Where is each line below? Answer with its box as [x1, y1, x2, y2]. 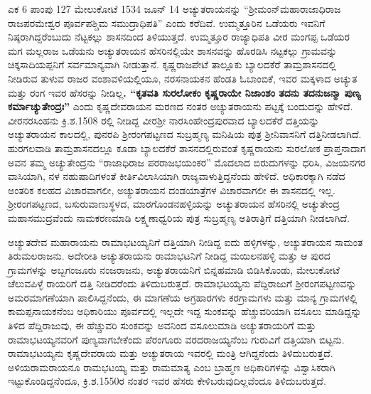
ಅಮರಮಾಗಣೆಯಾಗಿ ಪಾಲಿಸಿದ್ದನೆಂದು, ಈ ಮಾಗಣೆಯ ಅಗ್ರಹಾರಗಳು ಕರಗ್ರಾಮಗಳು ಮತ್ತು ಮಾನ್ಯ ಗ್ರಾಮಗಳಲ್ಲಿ [8, 289, 357, 304]
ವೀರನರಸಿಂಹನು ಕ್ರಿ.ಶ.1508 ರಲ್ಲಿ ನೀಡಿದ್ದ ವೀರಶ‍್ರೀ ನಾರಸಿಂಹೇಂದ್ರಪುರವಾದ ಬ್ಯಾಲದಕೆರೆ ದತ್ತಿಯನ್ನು [8, 112, 320, 127]
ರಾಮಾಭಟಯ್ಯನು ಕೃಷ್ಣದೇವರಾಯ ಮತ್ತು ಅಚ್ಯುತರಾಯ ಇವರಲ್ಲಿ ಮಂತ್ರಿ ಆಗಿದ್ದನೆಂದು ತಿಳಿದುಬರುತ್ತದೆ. [8, 346, 333, 361]
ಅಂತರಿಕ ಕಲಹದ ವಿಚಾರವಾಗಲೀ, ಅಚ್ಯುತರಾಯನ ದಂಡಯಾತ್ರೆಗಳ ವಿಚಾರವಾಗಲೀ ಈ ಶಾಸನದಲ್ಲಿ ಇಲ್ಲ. [8, 182, 335, 197]
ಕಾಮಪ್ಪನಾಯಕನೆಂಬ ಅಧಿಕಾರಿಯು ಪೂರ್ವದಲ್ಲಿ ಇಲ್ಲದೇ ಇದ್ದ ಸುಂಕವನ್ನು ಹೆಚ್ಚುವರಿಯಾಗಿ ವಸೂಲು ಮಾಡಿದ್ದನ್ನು [8, 304, 362, 319]
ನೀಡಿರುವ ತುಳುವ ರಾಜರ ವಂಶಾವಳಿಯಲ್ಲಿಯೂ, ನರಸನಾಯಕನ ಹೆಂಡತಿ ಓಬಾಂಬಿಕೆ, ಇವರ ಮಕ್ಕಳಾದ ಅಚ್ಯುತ [8, 70, 357, 85]
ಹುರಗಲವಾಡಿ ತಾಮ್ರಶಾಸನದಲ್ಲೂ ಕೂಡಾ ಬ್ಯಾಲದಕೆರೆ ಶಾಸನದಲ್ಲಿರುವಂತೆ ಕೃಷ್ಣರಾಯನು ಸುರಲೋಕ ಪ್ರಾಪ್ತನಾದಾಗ [8, 140, 366, 155]
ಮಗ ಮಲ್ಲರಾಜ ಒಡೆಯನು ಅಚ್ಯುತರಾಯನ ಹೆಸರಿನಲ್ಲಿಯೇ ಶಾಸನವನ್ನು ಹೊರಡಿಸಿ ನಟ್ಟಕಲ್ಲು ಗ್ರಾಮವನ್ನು [8, 43, 338, 58]
